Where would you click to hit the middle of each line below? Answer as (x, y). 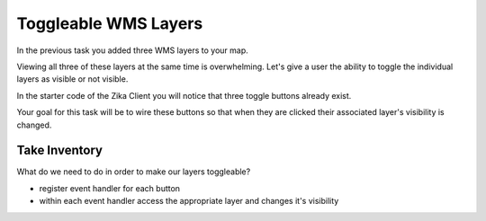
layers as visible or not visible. (72, 79)
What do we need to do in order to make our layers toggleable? (134, 172)
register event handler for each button (109, 188)
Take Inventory (60, 150)
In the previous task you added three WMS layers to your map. (132, 50)
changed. (34, 125)
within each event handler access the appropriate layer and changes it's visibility (189, 201)
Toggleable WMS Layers (110, 23)
